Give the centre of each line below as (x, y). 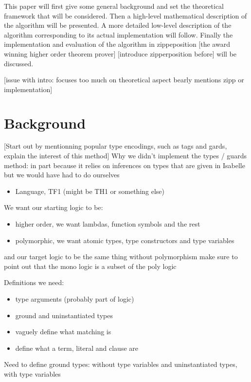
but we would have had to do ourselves (62, 175)
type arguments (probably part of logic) (75, 299)
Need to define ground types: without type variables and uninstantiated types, (121, 364)
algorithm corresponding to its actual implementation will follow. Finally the (118, 34)
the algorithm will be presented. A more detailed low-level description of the (118, 25)
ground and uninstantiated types (64, 315)
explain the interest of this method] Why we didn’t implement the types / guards (125, 156)
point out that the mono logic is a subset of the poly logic (90, 266)
